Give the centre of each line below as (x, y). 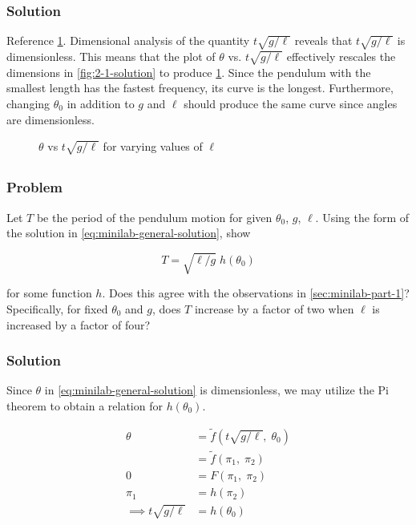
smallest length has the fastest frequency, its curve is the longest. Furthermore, (200, 88)
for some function (49, 293)
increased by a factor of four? (79, 324)
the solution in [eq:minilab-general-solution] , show (129, 233)
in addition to (101, 103)
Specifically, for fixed (57, 308)
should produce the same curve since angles (291, 103)
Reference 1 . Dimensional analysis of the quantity (128, 40)
